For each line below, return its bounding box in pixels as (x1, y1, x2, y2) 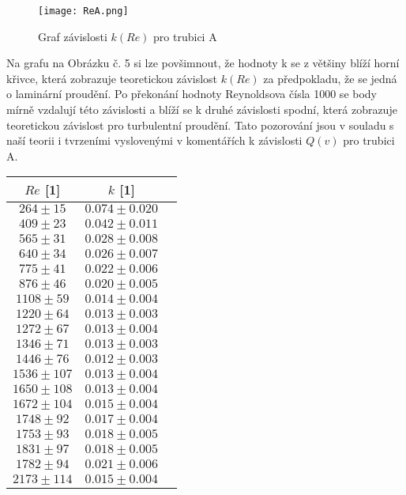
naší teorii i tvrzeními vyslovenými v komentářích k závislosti (6, 132, 303, 149)
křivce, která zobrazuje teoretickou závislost (6, 70, 218, 86)
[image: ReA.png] (38, 6, 129, 17)
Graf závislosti (38, 28, 107, 44)
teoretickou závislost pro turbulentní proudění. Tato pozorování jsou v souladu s (6, 116, 394, 133)
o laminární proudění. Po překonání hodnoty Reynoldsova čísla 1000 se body (6, 85, 378, 102)
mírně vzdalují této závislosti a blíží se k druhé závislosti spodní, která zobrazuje (6, 101, 397, 118)
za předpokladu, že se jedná (263, 70, 397, 86)
